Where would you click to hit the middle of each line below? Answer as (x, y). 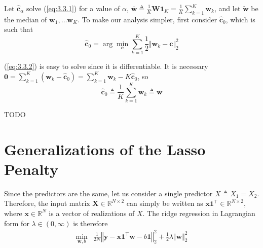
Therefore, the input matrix (47, 203)
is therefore (90, 223)
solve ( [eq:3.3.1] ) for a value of (73, 8)
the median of (26, 19)
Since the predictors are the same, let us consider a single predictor (108, 193)
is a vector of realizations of (92, 213)
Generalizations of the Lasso (105, 149)
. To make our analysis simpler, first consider (147, 19)
